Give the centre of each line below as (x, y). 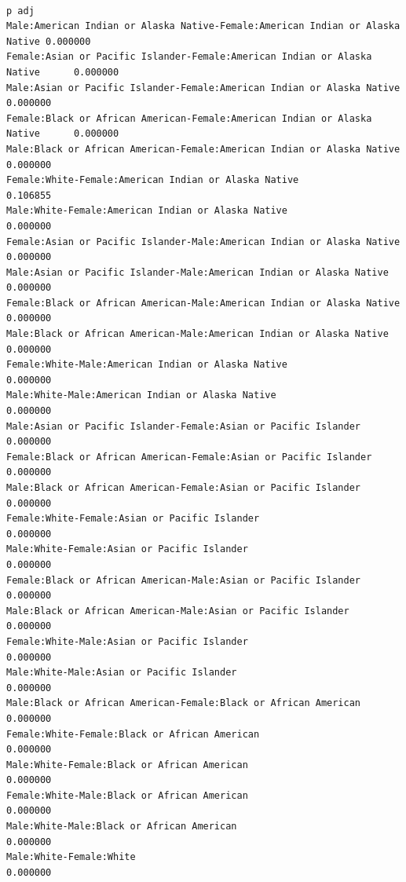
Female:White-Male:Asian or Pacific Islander (127, 641)
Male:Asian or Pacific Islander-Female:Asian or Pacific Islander (184, 426)
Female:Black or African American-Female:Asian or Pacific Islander (189, 457)
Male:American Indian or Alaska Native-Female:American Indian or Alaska (203, 26)
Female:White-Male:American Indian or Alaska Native (147, 365)
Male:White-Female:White (71, 857)
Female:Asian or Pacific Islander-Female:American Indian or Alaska (189, 57)
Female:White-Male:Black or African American (127, 795)
